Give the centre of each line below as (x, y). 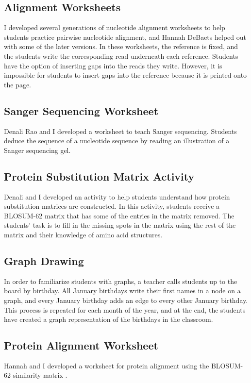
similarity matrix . (40, 375)
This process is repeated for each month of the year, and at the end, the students (125, 309)
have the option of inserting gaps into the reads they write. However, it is (113, 65)
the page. (17, 84)
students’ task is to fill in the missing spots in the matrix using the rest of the (120, 225)
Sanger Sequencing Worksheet (81, 110)
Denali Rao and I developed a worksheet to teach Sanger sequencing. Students (120, 131)
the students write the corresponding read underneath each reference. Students (121, 56)
